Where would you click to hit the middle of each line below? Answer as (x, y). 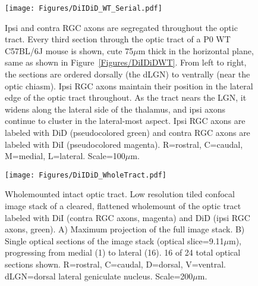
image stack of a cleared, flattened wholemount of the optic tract (123, 206)
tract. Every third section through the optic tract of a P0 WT (118, 39)
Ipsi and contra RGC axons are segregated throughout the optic (121, 27)
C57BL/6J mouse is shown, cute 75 (69, 50)
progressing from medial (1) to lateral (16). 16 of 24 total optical (123, 252)
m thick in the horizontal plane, (196, 50)
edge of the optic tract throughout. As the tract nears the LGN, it (126, 97)
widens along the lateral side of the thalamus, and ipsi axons (115, 109)
